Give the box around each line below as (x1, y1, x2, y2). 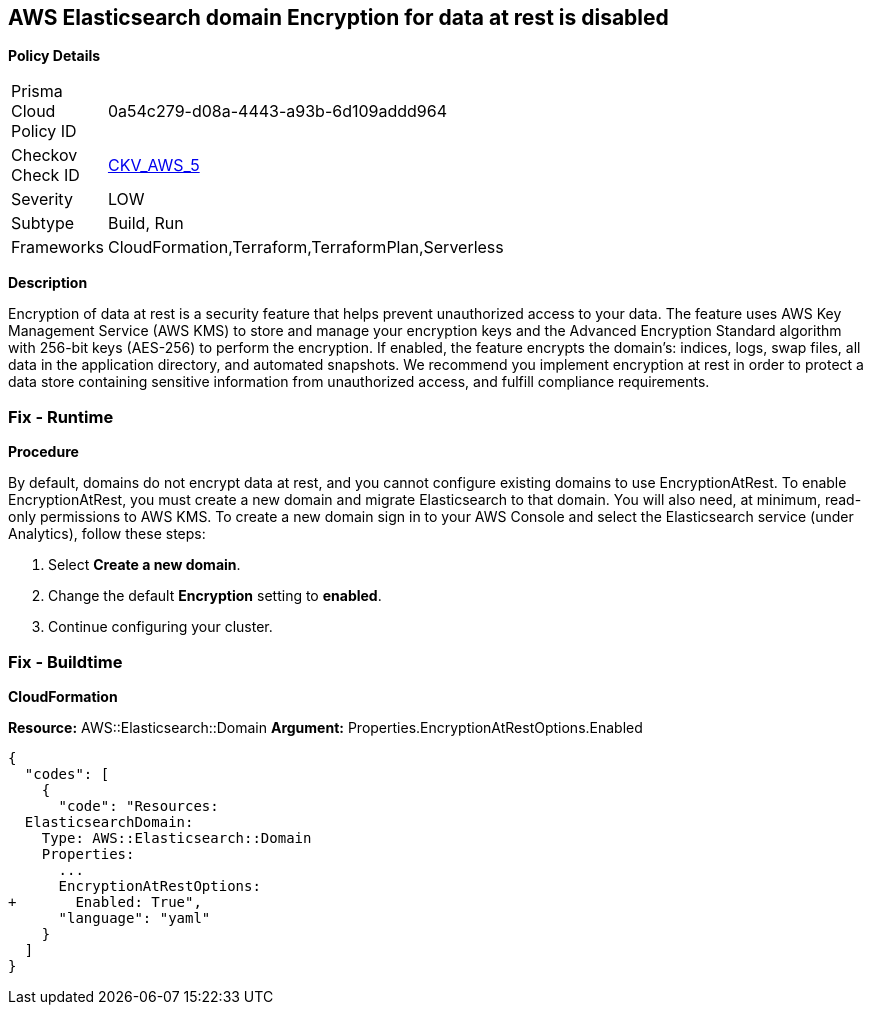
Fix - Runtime (8, 406, 114, 427)
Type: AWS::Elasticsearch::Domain (41, 829, 312, 846)
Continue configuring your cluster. (48, 618, 273, 636)
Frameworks (11, 237, 104, 258)
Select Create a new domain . (48, 556, 241, 574)
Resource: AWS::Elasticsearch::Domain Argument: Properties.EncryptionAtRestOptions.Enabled (8, 718, 643, 736)
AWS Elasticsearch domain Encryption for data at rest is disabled (8, 5, 669, 30)
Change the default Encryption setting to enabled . (48, 587, 382, 605)
